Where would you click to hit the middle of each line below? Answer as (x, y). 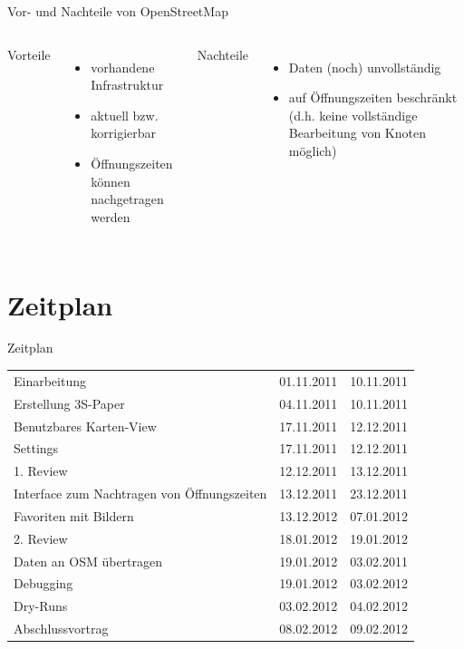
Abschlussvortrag (61, 629)
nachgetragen (127, 199)
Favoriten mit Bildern (74, 515)
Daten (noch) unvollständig (365, 67)
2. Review (41, 538)
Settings (36, 448)
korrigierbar (124, 133)
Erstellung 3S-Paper (69, 403)
